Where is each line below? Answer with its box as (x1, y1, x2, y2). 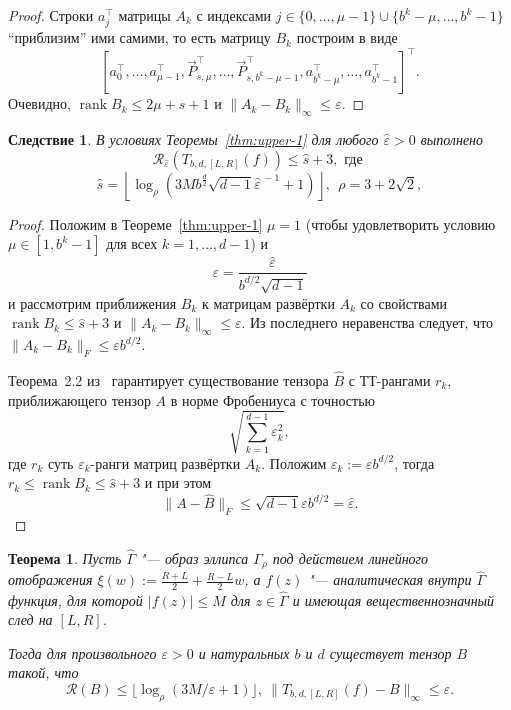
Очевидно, (8, 93, 71, 114)
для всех (106, 233, 158, 254)
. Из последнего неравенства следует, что (241, 312, 494, 333)
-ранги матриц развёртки (90, 452, 241, 473)
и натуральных (198, 642, 290, 663)
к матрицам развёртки (202, 292, 335, 313)
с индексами (196, 5, 272, 25)
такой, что (8, 662, 79, 683)
